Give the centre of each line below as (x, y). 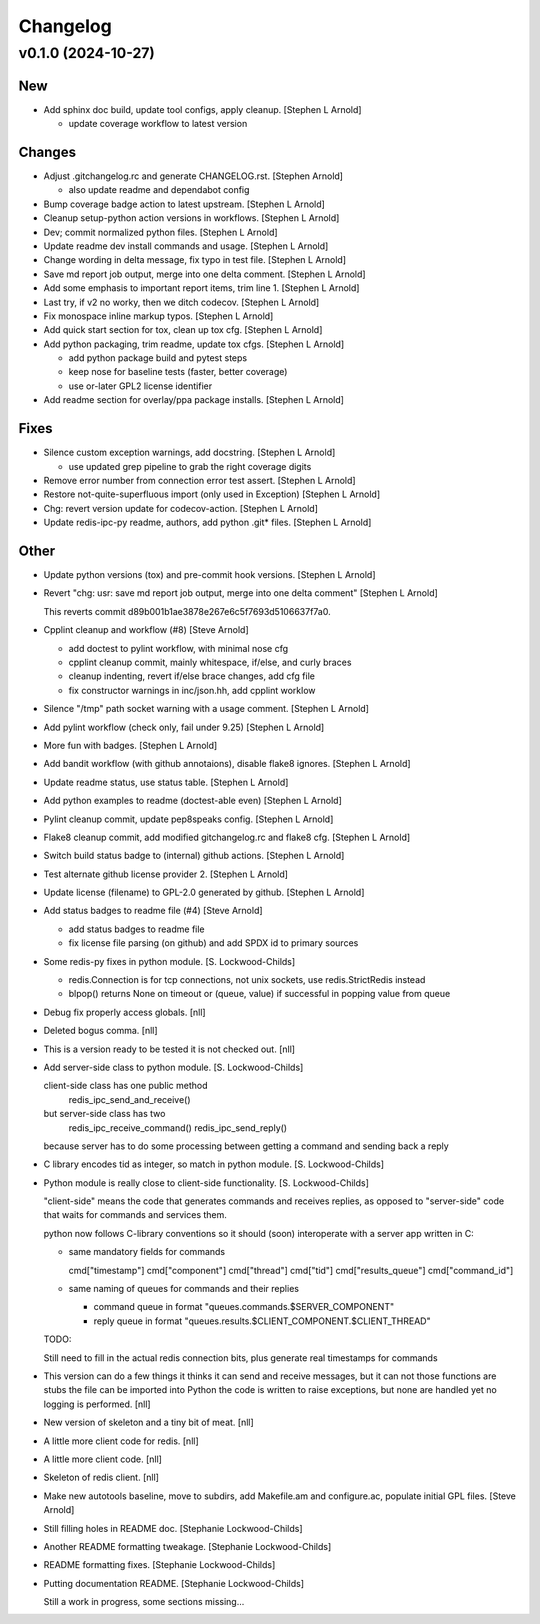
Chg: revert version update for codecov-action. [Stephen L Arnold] (181, 508)
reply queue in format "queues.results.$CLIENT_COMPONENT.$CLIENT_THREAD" (262, 1321)
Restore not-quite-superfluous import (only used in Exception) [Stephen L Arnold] (212, 494)
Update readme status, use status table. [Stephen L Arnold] (166, 782)
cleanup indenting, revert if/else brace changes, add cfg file (191, 676)
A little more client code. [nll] (102, 1459)
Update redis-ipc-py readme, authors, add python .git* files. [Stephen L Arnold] (207, 522)
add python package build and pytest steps (158, 358)
